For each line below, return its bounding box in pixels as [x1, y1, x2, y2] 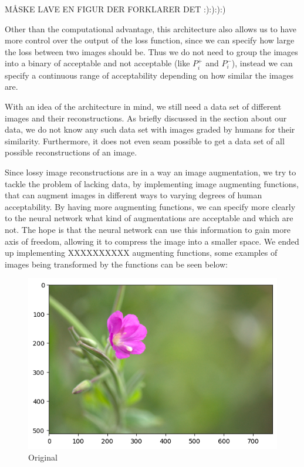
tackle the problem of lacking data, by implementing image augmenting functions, [5, 177, 299, 189]
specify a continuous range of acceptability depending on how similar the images [5, 69, 293, 81]
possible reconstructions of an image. [5, 146, 137, 158]
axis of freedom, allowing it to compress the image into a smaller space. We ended [5, 235, 299, 247]
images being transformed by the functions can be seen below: [5, 258, 228, 270]
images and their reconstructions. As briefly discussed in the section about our [5, 111, 287, 124]
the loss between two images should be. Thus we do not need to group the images [5, 45, 298, 57]
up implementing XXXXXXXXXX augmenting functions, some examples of [5, 246, 278, 259]
